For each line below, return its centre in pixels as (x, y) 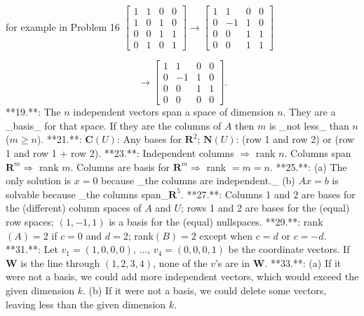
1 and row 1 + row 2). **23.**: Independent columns (120, 153)
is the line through (60, 262)
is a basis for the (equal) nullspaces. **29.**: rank (216, 221)
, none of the (180, 262)
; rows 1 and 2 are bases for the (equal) (265, 208)
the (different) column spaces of (74, 208)
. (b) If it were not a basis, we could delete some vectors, (205, 290)
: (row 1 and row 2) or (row (295, 139)
